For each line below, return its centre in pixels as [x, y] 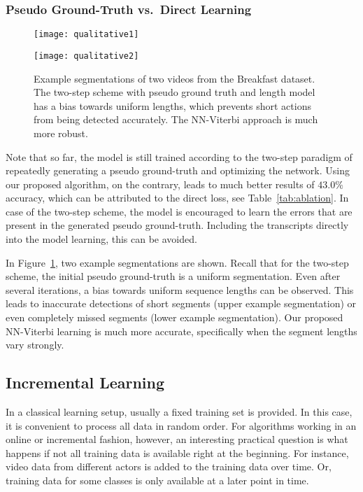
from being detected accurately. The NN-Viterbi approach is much [176, 119]
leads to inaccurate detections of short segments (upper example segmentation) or [181, 303]
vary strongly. [35, 345]
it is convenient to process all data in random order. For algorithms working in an [181, 425]
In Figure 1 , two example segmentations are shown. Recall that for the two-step [177, 262]
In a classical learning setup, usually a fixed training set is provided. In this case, [179, 412]
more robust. [61, 133]
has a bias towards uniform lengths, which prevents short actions [172, 105]
